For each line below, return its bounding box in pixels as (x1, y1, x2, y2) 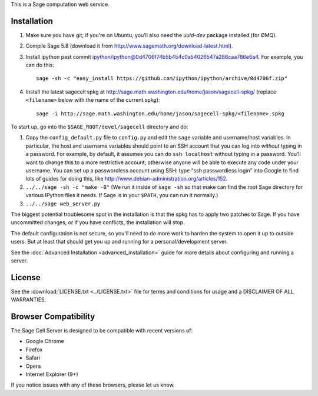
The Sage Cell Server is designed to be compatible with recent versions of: (11, 327, 193, 334)
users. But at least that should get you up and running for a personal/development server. (11, 238, 228, 245)
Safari (25, 354, 41, 361)
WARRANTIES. (11, 296, 47, 303)
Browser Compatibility (11, 312, 95, 321)
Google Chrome (25, 338, 64, 345)
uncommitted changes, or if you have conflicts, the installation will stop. (11, 219, 185, 226)
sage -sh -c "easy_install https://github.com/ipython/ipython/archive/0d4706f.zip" (36, 75, 288, 82)
